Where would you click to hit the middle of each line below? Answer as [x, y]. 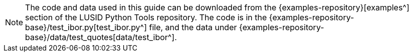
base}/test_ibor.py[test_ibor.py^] [86, 27]
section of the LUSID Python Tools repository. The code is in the [146, 17]
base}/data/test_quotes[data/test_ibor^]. [101, 37]
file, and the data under [193, 27]
